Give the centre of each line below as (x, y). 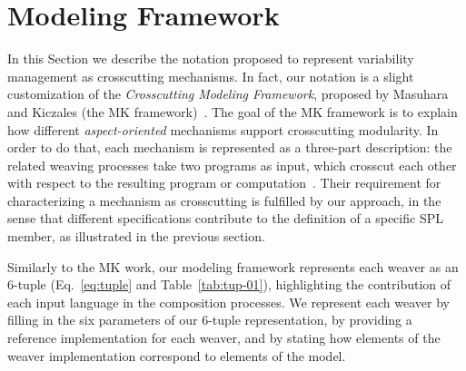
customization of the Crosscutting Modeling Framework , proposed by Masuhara (228, 94)
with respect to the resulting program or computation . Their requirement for (224, 183)
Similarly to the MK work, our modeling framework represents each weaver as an (233, 266)
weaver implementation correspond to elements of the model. (177, 355)
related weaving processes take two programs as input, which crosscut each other (232, 165)
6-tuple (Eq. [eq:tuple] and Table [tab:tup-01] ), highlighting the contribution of (229, 284)
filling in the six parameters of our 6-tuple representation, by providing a (210, 320)
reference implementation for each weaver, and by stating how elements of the (224, 338)
